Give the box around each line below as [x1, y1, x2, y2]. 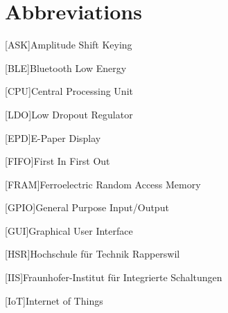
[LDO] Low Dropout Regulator [5, 107, 133, 121]
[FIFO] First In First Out [5, 154, 110, 168]
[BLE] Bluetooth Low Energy [5, 60, 127, 75]
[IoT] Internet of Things [5, 293, 103, 307]
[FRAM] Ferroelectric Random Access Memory [5, 177, 201, 191]
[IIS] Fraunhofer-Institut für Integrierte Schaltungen [5, 270, 222, 285]
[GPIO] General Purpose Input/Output [5, 200, 169, 215]
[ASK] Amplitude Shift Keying [5, 37, 132, 52]
